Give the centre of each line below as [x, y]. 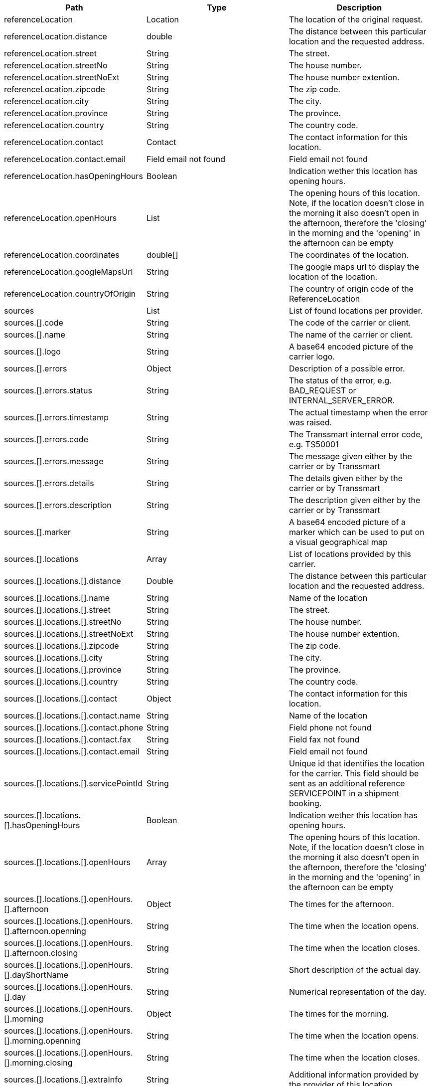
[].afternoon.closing [41, 953]
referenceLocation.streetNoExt [62, 77]
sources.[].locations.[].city [53, 658]
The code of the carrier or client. [350, 323]
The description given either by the [355, 500]
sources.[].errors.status [48, 390]
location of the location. [333, 277]
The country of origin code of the [351, 289]
